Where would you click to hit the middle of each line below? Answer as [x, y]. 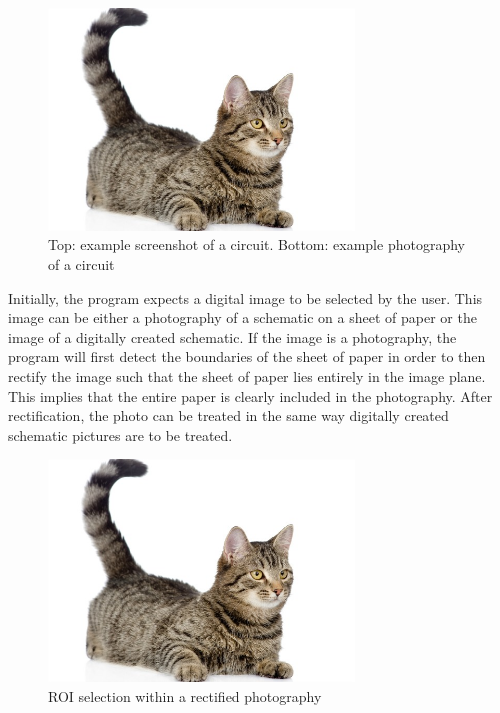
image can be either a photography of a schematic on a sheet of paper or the [242, 317]
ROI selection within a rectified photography [185, 695]
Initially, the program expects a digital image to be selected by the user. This [245, 297]
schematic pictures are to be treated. [120, 434]
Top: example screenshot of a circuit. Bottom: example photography [256, 244]
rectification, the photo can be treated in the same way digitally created [228, 415]
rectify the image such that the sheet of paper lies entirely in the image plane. [247, 375]
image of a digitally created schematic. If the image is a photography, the [232, 336]
